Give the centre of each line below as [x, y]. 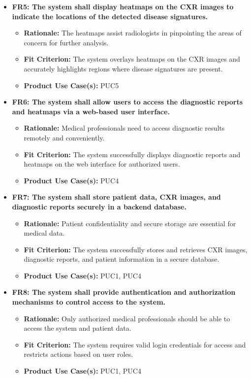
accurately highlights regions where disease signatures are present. [123, 68]
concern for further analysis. [66, 42]
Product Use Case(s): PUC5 [71, 85]
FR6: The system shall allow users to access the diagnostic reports [127, 102]
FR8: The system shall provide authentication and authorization [124, 292]
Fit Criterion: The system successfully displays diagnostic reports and [132, 154]
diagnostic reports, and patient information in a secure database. [122, 259]
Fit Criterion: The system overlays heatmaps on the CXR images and [132, 59]
